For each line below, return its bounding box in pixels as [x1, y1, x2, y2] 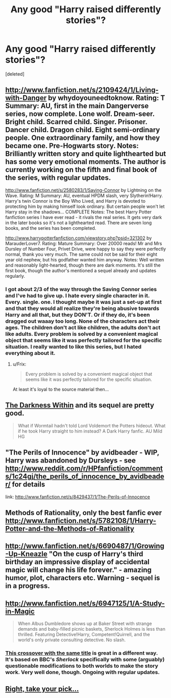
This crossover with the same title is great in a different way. [5, 649, 158, 657]
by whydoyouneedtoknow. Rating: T [47, 93, 165, 103]
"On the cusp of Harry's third [48, 550, 143, 559]
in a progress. [5, 582, 50, 590]
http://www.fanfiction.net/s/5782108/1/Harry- [5, 517, 157, 525]
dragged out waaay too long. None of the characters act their [5, 318, 160, 325]
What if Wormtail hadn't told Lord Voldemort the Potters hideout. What [17, 422, 166, 428]
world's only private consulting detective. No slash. [17, 637, 126, 643]
